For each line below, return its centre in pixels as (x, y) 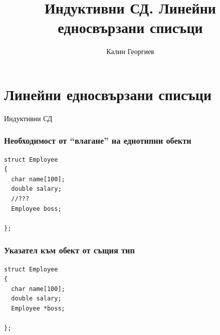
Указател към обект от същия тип (69, 250)
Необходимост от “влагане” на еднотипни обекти (98, 140)
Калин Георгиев (130, 51)
